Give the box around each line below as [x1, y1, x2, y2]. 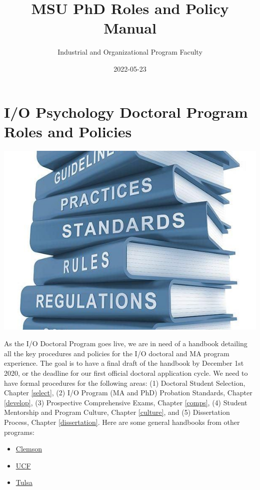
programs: [4, 426, 34, 437]
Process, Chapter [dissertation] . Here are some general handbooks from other [4, 416, 240, 427]
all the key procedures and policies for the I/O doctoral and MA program [4, 348, 229, 358]
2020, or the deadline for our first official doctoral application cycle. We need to [4, 368, 248, 378]
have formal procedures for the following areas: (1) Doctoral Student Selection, [4, 377, 245, 388]
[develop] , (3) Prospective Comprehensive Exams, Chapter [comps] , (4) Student [4, 397, 247, 407]
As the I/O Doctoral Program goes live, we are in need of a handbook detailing [4, 338, 247, 349]
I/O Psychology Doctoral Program [4, 101, 248, 122]
